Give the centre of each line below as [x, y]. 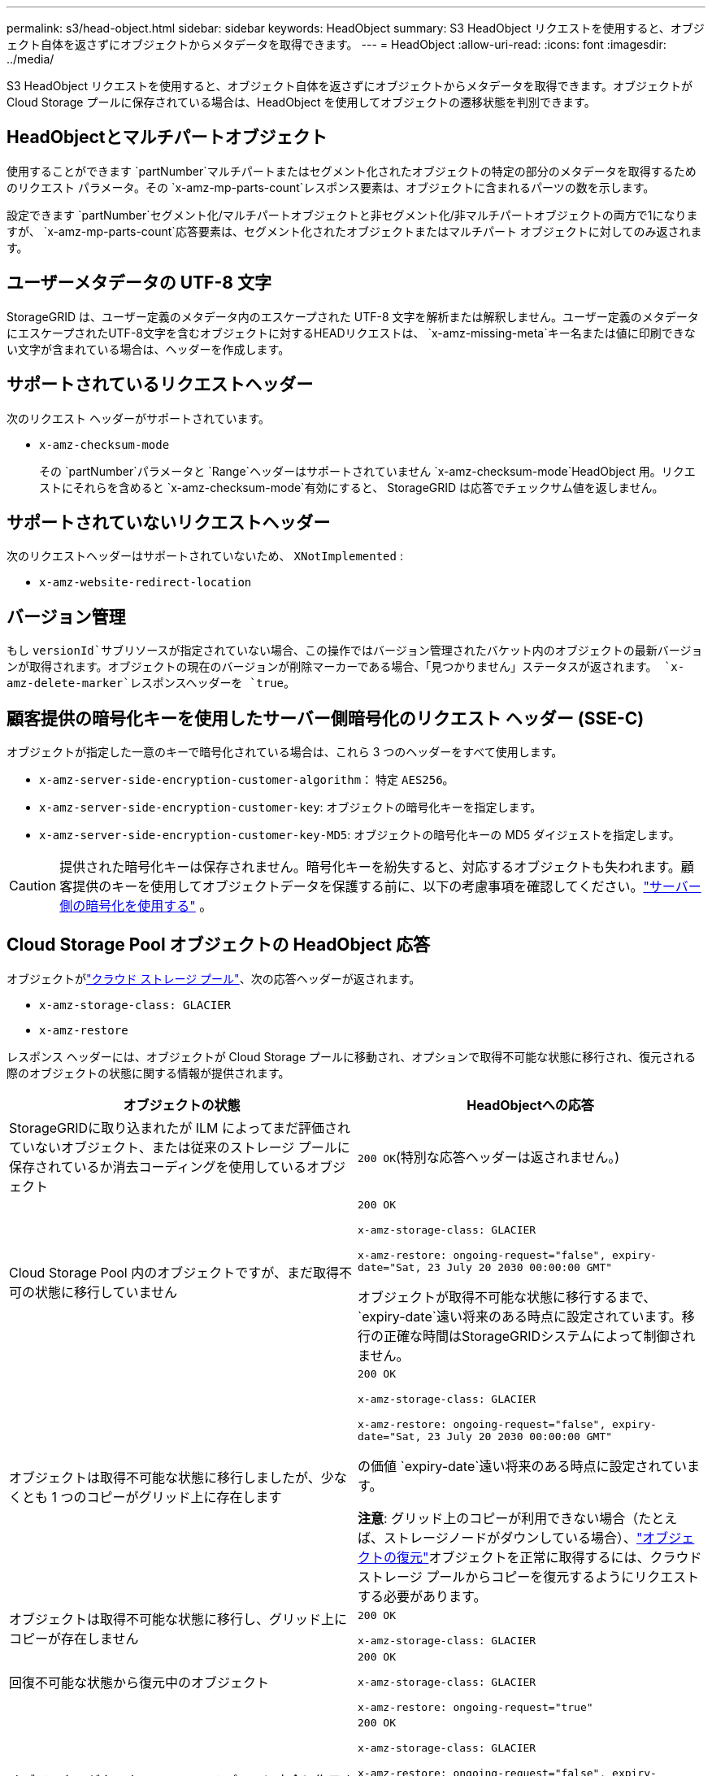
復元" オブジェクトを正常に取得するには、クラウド [549, 1557]
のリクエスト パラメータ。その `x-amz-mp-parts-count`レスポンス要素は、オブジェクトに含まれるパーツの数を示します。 [331, 187]
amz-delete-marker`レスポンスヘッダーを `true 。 [151, 683]
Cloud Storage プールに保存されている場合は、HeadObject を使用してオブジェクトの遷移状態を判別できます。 [301, 102]
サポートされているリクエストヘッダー [160, 385]
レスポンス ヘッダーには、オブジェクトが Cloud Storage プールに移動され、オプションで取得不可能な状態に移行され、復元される [352, 1056]
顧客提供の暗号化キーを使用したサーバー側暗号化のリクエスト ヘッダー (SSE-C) [326, 718]
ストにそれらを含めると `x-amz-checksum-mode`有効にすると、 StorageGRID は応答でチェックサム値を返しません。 [352, 487]
